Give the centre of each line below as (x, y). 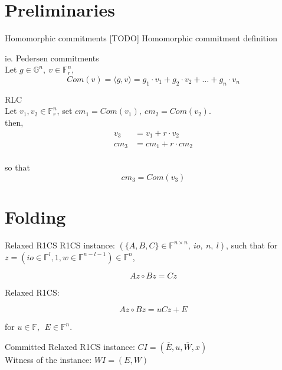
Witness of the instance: (48, 359)
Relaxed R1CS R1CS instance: (60, 245)
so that (17, 167)
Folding (35, 216)
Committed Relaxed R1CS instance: (70, 346)
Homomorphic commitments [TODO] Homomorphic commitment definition (141, 38)
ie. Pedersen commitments (52, 58)
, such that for (252, 245)
